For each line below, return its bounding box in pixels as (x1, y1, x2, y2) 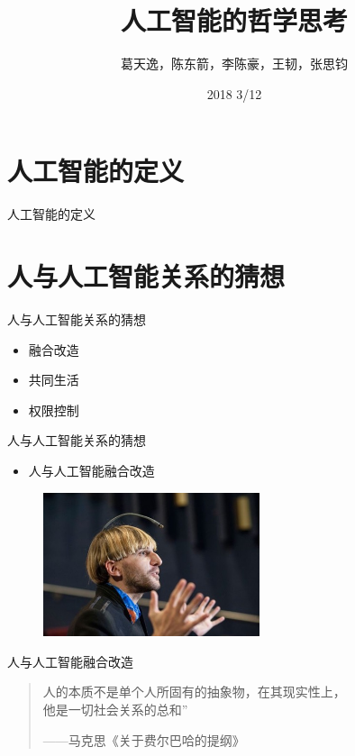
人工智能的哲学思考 (120, 2, 348, 39)
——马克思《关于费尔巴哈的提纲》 (42, 730, 245, 749)
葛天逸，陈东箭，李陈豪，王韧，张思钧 (121, 54, 348, 73)
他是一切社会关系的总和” (42, 699, 188, 718)
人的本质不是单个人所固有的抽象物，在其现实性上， (42, 682, 346, 701)
